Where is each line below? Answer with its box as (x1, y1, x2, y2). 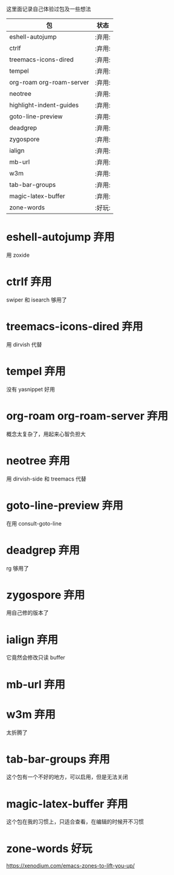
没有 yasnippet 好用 (6, 385, 56, 393)
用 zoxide (6, 251, 30, 258)
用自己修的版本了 (6, 609, 49, 617)
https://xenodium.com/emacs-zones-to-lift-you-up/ (6, 862, 135, 870)
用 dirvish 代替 (6, 340, 42, 348)
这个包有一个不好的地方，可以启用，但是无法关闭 (6, 773, 128, 781)
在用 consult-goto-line (6, 519, 62, 527)
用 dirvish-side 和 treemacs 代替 (6, 475, 86, 482)
